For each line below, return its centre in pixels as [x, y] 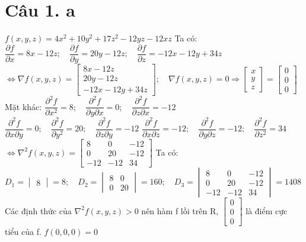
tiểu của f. [23, 232]
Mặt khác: [23, 106]
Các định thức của [38, 210]
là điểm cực [267, 210]
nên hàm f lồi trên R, [180, 210]
